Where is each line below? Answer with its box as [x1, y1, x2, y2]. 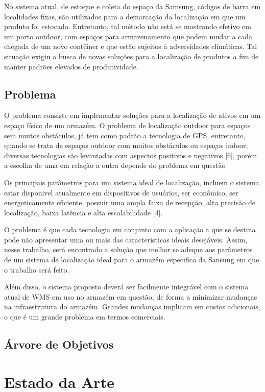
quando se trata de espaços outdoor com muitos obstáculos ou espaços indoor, [4, 140, 248, 151]
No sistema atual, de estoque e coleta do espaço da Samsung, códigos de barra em [4, 1, 261, 11]
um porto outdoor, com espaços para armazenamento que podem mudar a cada [4, 31, 253, 41]
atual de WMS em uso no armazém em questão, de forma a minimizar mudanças [4, 291, 257, 302]
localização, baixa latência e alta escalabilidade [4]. [4, 207, 163, 217]
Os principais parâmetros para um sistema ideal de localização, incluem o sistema [4, 177, 259, 187]
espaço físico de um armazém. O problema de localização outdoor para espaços [4, 119, 251, 130]
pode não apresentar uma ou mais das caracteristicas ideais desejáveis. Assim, [4, 234, 248, 244]
